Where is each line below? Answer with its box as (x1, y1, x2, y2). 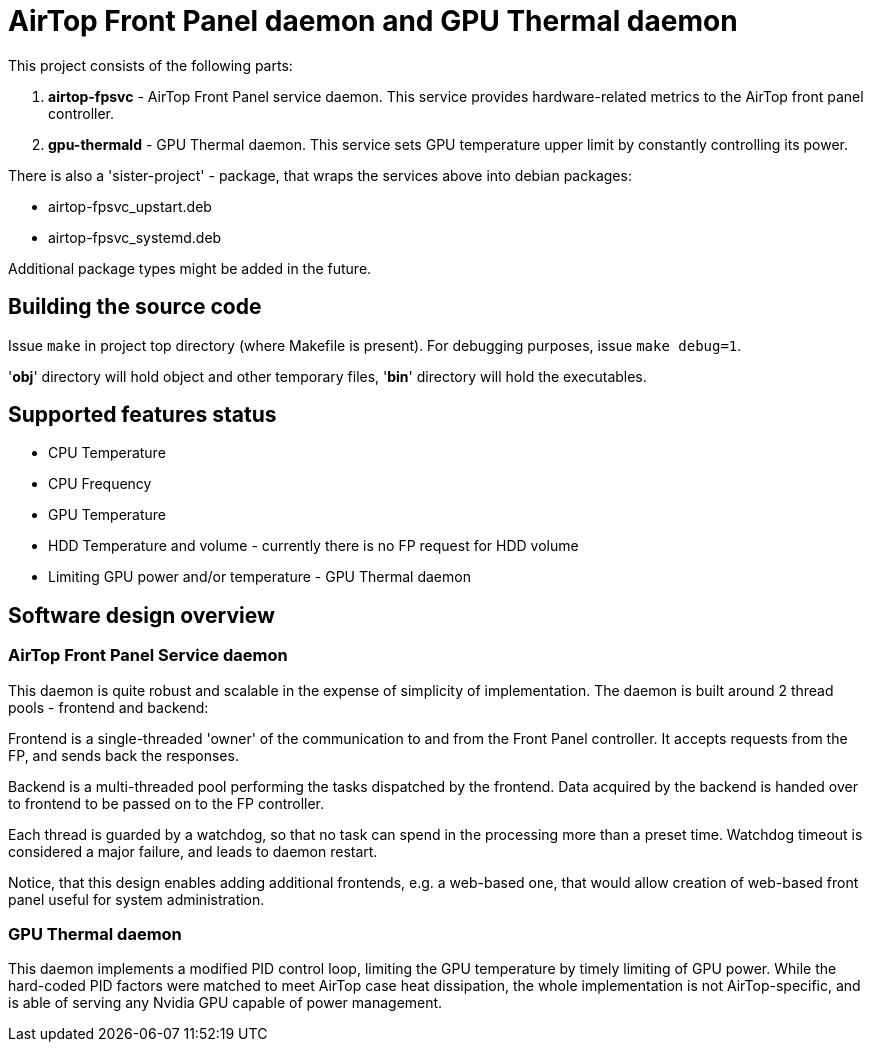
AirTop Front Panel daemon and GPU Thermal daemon (8, 4, 738, 38)
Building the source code (8, 294, 262, 320)
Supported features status (8, 402, 277, 428)
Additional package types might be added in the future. (8, 259, 372, 277)
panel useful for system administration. (8, 890, 265, 908)
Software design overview (8, 602, 275, 628)
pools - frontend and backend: (8, 698, 209, 716)
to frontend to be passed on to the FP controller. (8, 794, 325, 812)
